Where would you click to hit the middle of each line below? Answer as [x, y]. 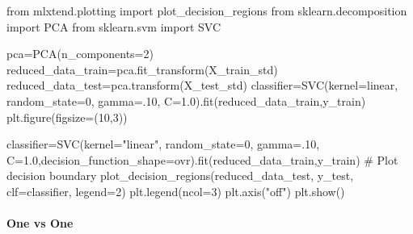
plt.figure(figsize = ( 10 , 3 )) [67, 117]
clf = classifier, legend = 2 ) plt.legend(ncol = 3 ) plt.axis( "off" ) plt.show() [176, 191]
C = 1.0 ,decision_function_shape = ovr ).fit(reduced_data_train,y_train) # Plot [202, 159]
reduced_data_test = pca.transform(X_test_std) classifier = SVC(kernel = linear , [202, 85]
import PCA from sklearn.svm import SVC [114, 26]
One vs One [40, 223]
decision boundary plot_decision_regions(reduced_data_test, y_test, [180, 175]
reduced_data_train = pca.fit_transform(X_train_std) [142, 69]
